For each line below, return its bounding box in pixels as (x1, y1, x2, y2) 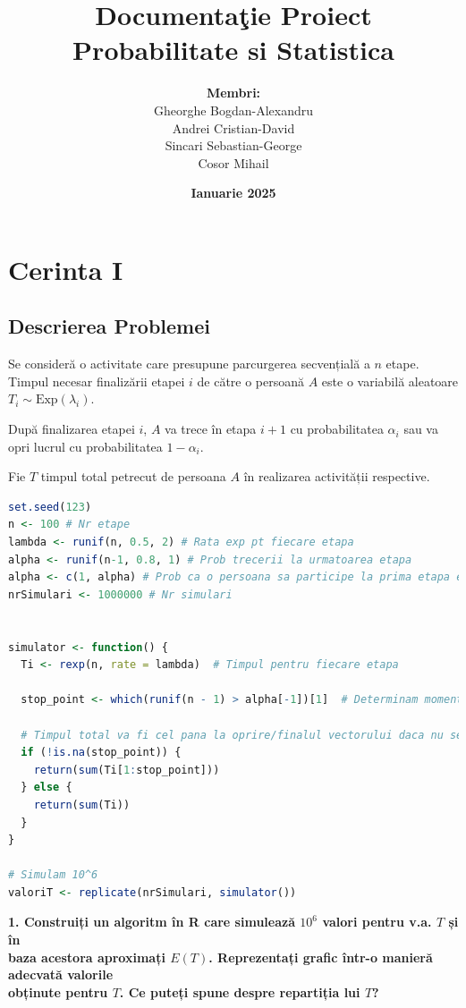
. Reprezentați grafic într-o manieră (208, 947, 433, 966)
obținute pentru (8, 982, 108, 1001)
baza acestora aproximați (8, 947, 165, 966)
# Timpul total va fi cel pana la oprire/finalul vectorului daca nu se (21, 728, 463, 741)
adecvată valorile (8, 965, 114, 984)
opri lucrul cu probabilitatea (8, 436, 163, 455)
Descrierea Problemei (8, 312, 210, 340)
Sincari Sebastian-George (165, 136, 302, 155)
